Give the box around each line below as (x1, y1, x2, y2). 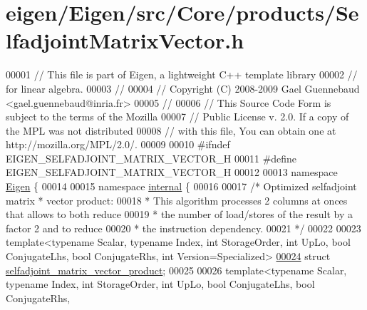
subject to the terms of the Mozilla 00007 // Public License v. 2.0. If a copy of (6, 109, 349, 124)
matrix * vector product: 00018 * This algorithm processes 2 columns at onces (6, 192, 348, 207)
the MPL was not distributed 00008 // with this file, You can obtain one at (6, 123, 336, 138)
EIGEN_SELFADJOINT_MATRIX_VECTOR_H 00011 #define (6, 150, 297, 165)
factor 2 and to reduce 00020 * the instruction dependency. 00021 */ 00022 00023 (6, 220, 361, 235)
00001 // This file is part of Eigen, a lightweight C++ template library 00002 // (6, 67, 358, 82)
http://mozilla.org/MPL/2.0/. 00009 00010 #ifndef (6, 137, 230, 152)
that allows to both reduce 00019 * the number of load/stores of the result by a (6, 207, 353, 222)
